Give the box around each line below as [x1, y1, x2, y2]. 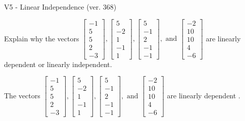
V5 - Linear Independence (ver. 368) [4, 2, 117, 12]
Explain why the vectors [4, 33, 79, 43]
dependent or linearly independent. [4, 58, 112, 69]
